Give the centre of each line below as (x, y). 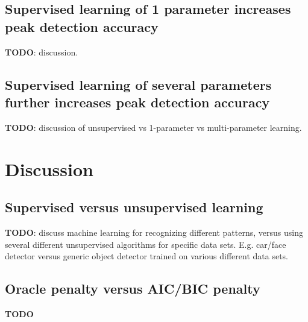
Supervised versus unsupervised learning (134, 207)
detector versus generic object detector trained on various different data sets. (147, 256)
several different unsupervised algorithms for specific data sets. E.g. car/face (146, 244)
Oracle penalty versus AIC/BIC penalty (133, 289)
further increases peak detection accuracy (137, 102)
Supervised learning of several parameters (138, 84)
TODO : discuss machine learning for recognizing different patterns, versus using (154, 232)
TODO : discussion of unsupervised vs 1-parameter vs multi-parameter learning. (153, 127)
